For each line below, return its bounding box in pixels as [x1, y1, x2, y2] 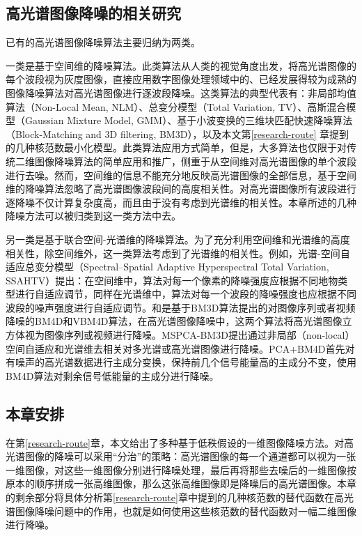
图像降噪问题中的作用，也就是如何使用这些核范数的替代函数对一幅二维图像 [15, 503, 356, 518]
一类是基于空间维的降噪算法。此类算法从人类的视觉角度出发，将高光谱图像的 [6, 58, 356, 72]
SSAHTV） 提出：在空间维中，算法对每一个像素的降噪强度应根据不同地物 [6, 273, 338, 287]
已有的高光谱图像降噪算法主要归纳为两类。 [6, 35, 200, 49]
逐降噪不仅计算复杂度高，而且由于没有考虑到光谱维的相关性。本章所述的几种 [6, 194, 356, 209]
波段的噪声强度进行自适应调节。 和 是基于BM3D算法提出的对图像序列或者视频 [6, 300, 356, 314]
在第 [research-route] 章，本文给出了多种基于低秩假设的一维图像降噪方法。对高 [6, 435, 354, 450]
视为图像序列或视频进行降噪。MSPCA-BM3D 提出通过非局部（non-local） [24, 328, 355, 342]
